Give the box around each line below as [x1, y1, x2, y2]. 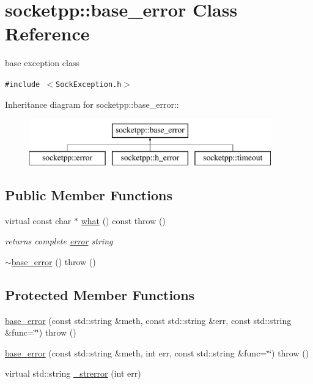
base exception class [5, 56, 79, 69]
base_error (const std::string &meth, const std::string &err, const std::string [5, 314, 292, 326]
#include [5, 80, 40, 89]
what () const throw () [81, 214, 166, 227]
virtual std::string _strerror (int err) [5, 367, 141, 380]
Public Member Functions [5, 185, 172, 204]
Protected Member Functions [5, 285, 195, 304]
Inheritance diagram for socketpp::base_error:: [5, 97, 179, 110]
